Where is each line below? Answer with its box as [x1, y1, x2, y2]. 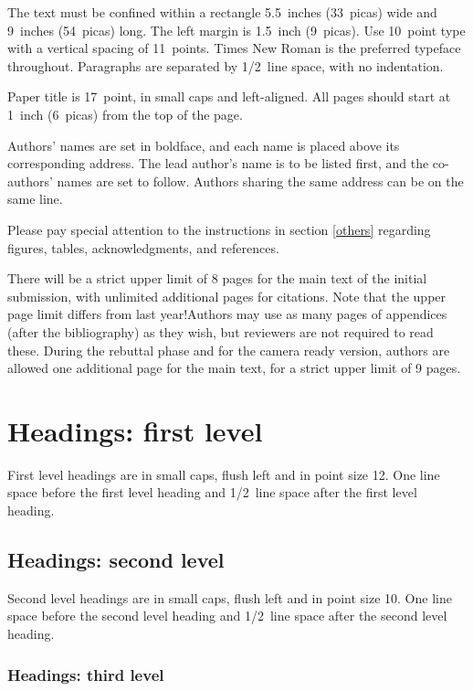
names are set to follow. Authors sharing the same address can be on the [57, 171, 464, 190]
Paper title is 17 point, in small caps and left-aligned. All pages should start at [7, 87, 451, 106]
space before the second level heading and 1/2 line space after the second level [7, 606, 447, 625]
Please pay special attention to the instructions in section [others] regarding [7, 219, 431, 239]
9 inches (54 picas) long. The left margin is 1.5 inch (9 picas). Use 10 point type [7, 20, 466, 39]
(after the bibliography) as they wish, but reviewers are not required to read [7, 322, 434, 341]
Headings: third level [7, 663, 164, 686]
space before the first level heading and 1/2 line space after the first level [7, 483, 417, 502]
